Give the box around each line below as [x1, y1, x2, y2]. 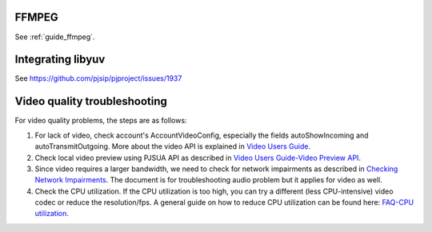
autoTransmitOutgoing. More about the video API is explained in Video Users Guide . [34, 142, 311, 151]
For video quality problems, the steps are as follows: [14, 116, 187, 126]
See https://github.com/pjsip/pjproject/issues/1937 [14, 74, 182, 83]
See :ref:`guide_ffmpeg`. [14, 32, 95, 42]
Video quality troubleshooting [14, 94, 168, 108]
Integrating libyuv [14, 53, 106, 66]
